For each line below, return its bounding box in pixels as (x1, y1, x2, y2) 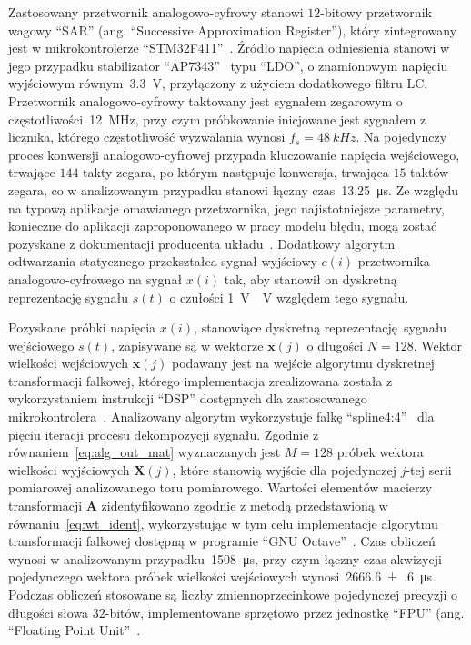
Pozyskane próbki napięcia (8, 318, 156, 337)
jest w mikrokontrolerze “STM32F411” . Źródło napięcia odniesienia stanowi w (8, 38, 450, 57)
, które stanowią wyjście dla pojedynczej (172, 460, 396, 479)
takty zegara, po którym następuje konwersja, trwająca (83, 163, 389, 182)
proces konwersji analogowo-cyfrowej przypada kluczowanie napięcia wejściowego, (8, 144, 460, 164)
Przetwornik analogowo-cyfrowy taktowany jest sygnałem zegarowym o (8, 91, 403, 110)
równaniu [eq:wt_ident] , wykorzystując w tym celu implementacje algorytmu (8, 513, 438, 532)
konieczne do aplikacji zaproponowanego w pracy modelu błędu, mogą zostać (8, 216, 437, 235)
